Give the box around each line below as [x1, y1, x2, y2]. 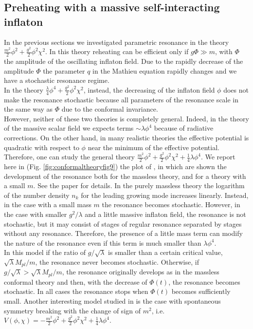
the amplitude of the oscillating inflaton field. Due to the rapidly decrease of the [4, 56, 243, 66]
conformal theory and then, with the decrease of [4, 276, 147, 287]
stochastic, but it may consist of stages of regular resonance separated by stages [4, 218, 242, 229]
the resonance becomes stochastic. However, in [102, 199, 240, 210]
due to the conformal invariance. [61, 104, 158, 114]
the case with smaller [4, 209, 67, 219]
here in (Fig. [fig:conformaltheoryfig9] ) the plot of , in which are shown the [4, 161, 227, 172]
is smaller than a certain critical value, [108, 247, 223, 257]
